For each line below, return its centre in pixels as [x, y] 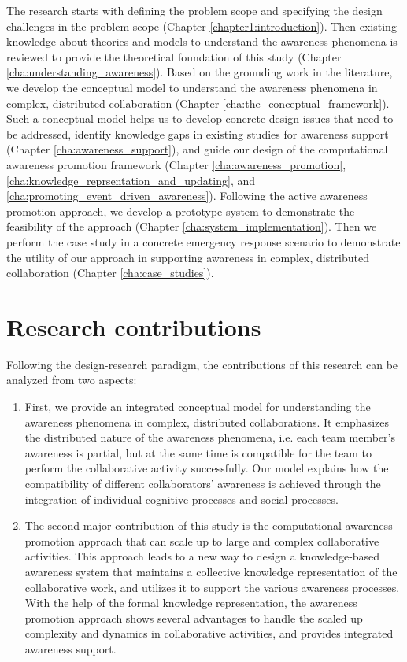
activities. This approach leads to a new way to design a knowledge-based [202, 556]
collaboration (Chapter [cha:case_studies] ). [110, 273]
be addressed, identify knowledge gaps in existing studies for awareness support [198, 133]
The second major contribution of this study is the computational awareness [209, 525]
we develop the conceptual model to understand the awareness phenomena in [192, 87]
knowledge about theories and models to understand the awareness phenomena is [202, 41]
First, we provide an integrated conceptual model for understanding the [198, 406]
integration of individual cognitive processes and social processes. [181, 499]
